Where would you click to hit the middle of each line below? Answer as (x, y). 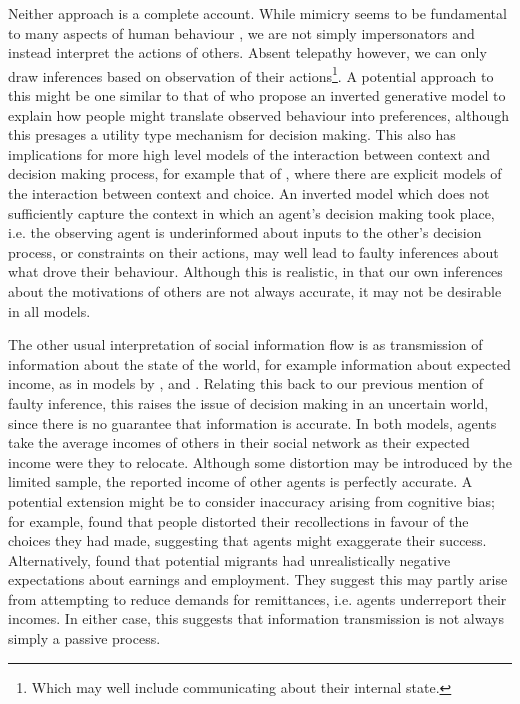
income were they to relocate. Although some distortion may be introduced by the (260, 461)
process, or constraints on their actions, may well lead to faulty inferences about (253, 251)
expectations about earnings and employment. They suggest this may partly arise (258, 579)
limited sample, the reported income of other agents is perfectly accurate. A (240, 481)
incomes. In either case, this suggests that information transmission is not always (256, 618)
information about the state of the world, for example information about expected (259, 363)
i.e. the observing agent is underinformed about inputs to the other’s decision (245, 232)
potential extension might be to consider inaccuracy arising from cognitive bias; (251, 500)
